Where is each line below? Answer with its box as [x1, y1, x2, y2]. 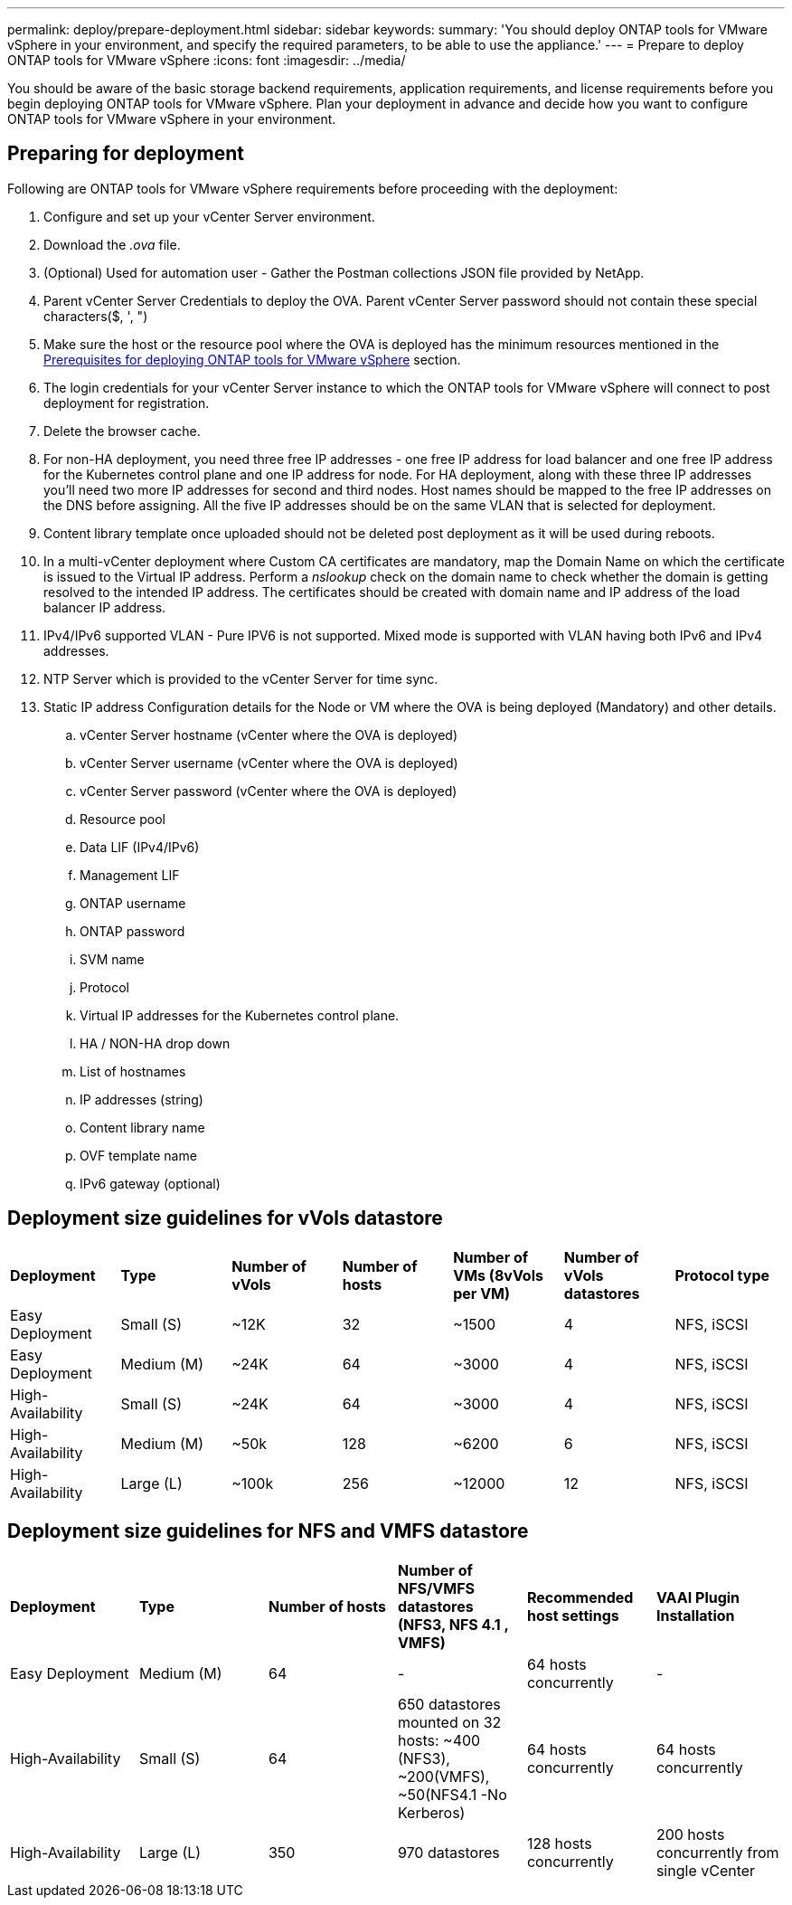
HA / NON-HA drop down [80, 1035, 231, 1051]
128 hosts [526, 1834, 592, 1853]
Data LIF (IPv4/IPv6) [80, 839, 200, 855]
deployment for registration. [43, 394, 210, 411]
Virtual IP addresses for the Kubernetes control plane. [80, 1007, 400, 1023]
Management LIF [80, 867, 180, 883]
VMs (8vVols [453, 1265, 543, 1284]
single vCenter [655, 1861, 756, 1880]
